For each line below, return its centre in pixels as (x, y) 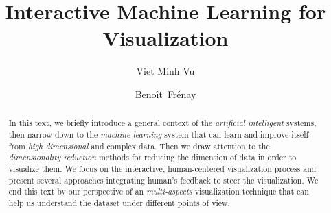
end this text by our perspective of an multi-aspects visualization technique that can (159, 191)
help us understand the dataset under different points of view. (119, 202)
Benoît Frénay (165, 93)
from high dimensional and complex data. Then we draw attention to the (139, 146)
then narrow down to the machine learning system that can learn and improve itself (159, 134)
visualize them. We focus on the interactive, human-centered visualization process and (162, 168)
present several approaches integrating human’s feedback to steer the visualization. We (163, 180)
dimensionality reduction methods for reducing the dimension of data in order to (152, 157)
